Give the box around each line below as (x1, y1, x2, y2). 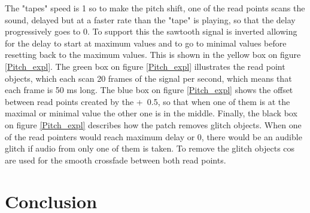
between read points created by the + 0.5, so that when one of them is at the (5, 95, 290, 107)
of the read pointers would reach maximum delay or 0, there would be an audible (5, 130, 302, 143)
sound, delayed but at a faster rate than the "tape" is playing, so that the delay (5, 13, 296, 26)
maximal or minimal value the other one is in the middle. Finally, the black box (5, 107, 297, 119)
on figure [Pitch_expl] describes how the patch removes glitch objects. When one (5, 118, 302, 131)
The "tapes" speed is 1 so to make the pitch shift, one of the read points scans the (5, 2, 305, 14)
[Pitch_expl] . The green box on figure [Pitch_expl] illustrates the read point (5, 60, 285, 72)
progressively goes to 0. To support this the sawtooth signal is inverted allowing (5, 25, 297, 38)
